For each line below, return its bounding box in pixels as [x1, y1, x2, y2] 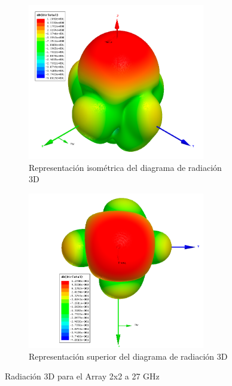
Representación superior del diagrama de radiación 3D [29, 350, 228, 362]
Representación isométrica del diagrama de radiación [29, 161, 222, 173]
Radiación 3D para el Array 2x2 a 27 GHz [5, 370, 160, 382]
